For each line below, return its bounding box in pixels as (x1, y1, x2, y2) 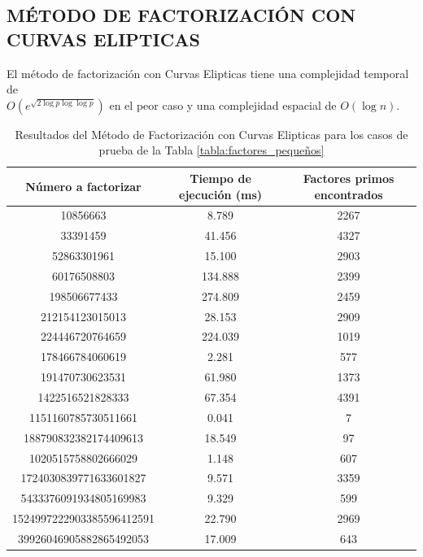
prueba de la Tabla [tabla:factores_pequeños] (98, 141, 325, 159)
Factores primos (303, 169, 395, 186)
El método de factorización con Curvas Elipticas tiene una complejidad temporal (7, 64, 409, 81)
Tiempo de (190, 169, 251, 186)
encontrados (314, 185, 383, 202)
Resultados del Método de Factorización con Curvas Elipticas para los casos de (15, 125, 408, 142)
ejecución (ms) (179, 185, 263, 202)
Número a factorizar (25, 177, 142, 194)
